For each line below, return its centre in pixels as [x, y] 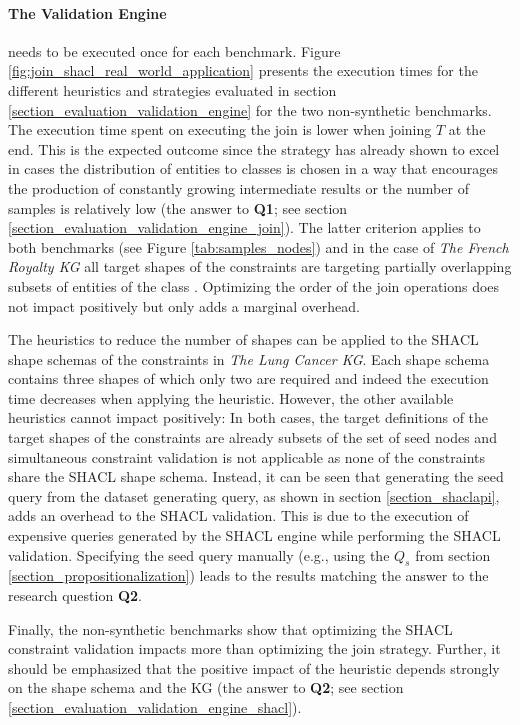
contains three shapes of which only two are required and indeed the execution [248, 378]
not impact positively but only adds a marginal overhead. [184, 305]
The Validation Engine [87, 12]
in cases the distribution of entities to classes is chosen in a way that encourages [253, 168]
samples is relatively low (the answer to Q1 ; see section [178, 207]
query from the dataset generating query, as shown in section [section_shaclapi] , [254, 495]
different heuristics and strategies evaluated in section [172, 89]
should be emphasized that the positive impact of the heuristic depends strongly [254, 667]
